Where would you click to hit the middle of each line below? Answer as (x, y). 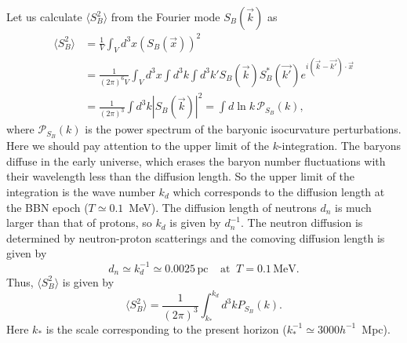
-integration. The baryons (340, 146)
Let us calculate (44, 16)
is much (353, 207)
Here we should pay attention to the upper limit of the (138, 146)
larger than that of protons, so (79, 223)
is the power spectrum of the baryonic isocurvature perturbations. (243, 129)
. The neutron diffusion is (302, 223)
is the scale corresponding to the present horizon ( (166, 328)
